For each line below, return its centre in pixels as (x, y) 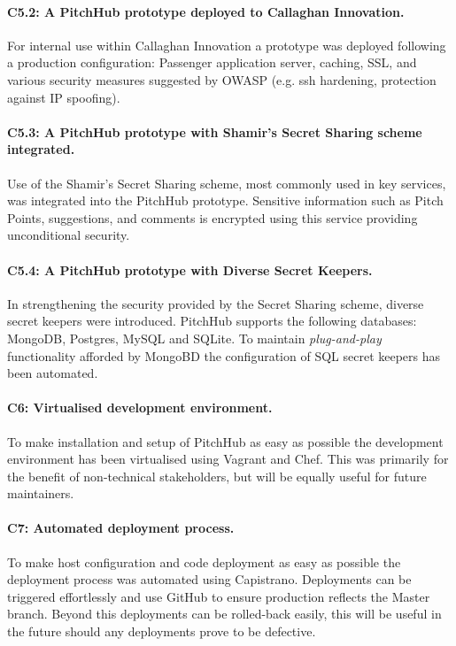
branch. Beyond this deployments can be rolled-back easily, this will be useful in (224, 614)
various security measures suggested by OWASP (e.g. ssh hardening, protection (222, 79)
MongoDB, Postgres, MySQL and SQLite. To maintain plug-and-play (194, 338)
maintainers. (41, 493)
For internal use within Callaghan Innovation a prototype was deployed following (227, 45)
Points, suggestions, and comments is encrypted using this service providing (213, 217)
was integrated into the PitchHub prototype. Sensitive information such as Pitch (225, 200)
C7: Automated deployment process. (121, 528)
